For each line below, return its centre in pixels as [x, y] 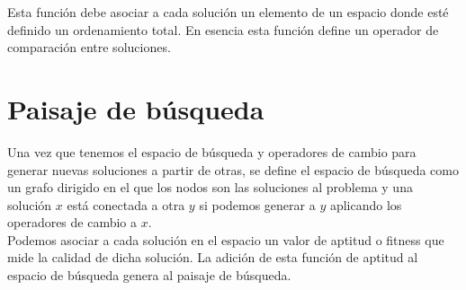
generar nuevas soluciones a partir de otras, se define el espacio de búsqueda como [233, 169]
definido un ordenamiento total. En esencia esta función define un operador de [223, 29]
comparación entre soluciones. [89, 47]
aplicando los [366, 204]
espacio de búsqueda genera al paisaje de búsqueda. [149, 275]
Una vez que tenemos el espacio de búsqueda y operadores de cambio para [212, 151]
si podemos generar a [257, 204]
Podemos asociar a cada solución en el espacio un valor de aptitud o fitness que [226, 239]
